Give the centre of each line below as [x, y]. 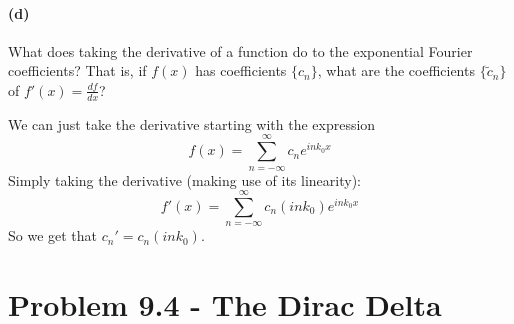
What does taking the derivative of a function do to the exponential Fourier [240, 50]
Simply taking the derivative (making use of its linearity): [184, 179]
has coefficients [241, 70]
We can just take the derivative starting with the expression [192, 123]
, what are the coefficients [396, 70]
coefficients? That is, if [77, 70]
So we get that [53, 235]
